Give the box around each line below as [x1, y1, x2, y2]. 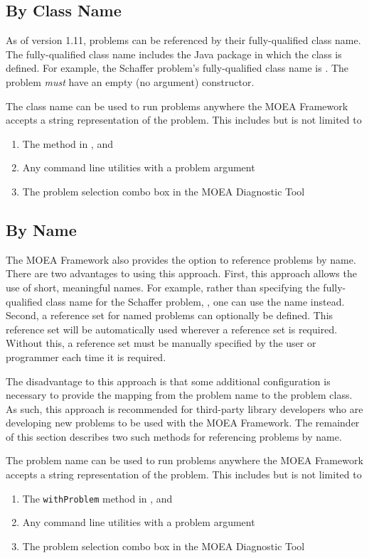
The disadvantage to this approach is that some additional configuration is [6, 373, 331, 388]
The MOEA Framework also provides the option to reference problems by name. [6, 252, 356, 267]
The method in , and [22, 136, 113, 151]
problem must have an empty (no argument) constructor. [6, 74, 255, 89]
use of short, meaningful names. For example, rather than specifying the [6, 279, 320, 294]
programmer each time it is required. [6, 349, 166, 364]
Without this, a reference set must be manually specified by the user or [6, 336, 316, 350]
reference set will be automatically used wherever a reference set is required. [6, 321, 338, 336]
